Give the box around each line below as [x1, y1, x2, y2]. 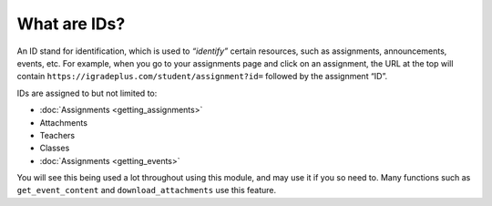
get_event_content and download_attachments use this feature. [16, 185, 277, 196]
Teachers [39, 129, 76, 140]
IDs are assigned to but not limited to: [16, 88, 158, 98]
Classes [39, 142, 70, 154]
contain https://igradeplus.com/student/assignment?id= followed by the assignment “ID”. [16, 71, 387, 82]
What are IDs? [16, 14, 126, 34]
